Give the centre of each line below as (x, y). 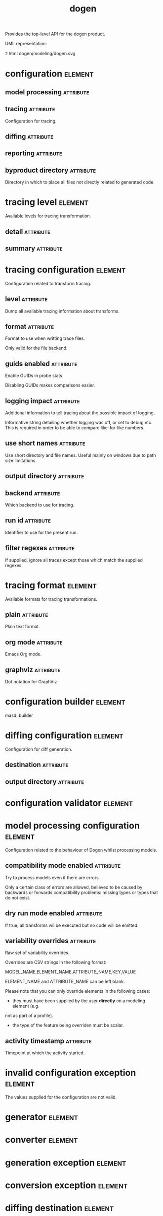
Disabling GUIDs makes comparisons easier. (50, 385)
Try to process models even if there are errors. (53, 877)
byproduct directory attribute (51, 170)
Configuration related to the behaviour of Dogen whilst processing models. (81, 850)
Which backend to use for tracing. (40, 505)
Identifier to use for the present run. (41, 532)
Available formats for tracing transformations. (51, 599)
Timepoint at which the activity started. (45, 1053)
